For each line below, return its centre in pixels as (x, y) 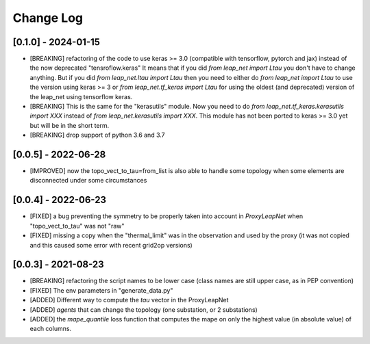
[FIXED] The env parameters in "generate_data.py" (101, 290)
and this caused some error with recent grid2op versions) (111, 245)
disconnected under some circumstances (88, 181)
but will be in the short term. (70, 125)
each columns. (51, 329)
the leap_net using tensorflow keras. (81, 96)
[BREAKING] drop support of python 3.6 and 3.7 (97, 135)
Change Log (48, 18)
